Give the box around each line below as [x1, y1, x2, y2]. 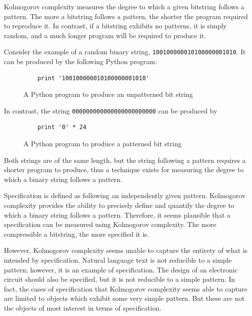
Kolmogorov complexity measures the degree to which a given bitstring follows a [4, 1, 245, 11]
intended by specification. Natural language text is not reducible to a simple [4, 255, 232, 265]
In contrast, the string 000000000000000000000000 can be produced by [4, 105, 217, 115]
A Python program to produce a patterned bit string [23, 138, 182, 149]
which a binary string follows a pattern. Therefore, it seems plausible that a [4, 209, 231, 220]
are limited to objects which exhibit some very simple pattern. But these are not [4, 293, 245, 303]
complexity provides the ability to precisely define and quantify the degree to [4, 200, 234, 210]
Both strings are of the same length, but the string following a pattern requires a [4, 155, 246, 165]
